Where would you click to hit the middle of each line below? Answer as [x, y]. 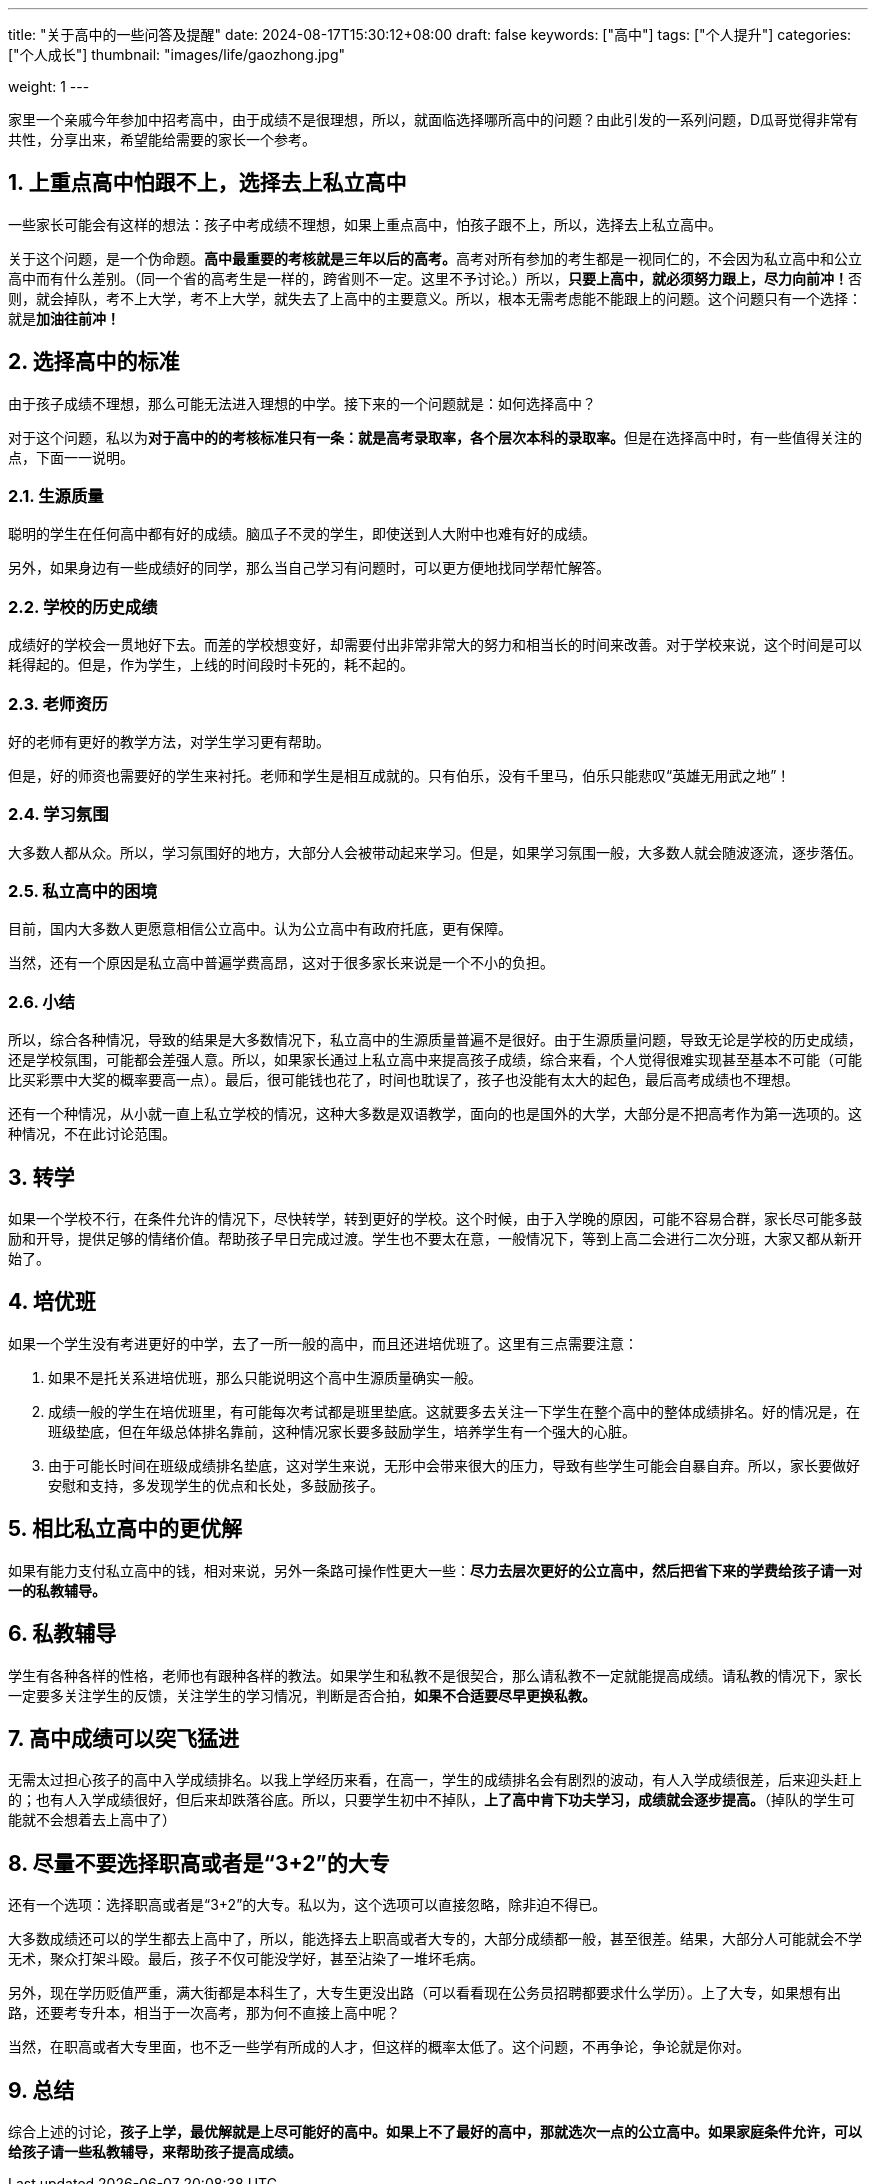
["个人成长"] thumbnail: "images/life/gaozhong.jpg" [177, 54]
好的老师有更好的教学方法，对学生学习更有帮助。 [169, 741]
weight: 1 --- [49, 86]
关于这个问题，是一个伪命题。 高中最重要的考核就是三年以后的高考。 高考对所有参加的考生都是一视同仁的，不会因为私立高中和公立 [435, 258]
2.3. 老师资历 [58, 703]
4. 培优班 [52, 1302]
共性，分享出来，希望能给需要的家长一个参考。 [162, 139]
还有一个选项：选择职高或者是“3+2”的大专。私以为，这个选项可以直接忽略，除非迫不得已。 [307, 1905]
